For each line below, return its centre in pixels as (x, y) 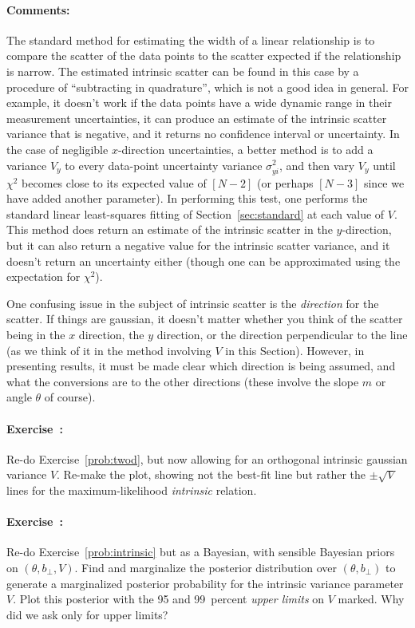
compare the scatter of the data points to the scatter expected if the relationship (204, 55)
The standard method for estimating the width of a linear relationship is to (191, 39)
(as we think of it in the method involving (109, 350)
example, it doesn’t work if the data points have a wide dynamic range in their (199, 103)
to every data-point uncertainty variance (164, 165)
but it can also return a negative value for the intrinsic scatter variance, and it (198, 245)
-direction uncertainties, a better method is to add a (245, 149)
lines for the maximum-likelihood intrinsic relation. (132, 490)
